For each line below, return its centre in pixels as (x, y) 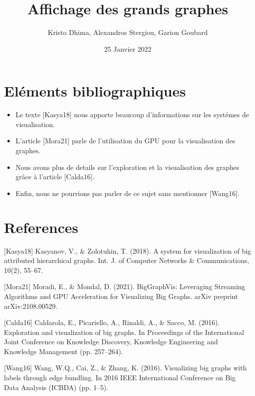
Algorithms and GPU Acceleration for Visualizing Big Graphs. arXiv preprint (121, 296)
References (41, 227)
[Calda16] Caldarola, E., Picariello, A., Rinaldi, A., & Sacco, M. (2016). (112, 322)
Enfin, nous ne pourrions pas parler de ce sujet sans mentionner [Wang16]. (127, 193)
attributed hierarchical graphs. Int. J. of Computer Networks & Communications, (127, 260)
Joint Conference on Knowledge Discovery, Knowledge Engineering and (111, 342)
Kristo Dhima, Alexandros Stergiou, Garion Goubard (128, 32)
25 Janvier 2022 (128, 49)
